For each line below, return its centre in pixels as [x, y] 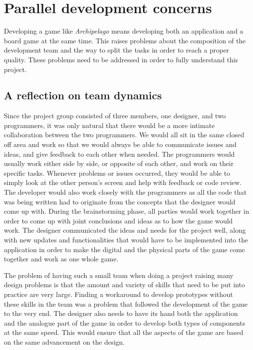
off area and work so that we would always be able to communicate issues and [120, 144]
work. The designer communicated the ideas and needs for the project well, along [125, 230]
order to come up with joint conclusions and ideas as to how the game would [118, 220]
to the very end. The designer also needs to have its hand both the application [121, 313]
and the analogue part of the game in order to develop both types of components [125, 322]
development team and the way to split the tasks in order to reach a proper [117, 50]
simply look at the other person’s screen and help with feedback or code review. [123, 182]
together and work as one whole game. [61, 259]
